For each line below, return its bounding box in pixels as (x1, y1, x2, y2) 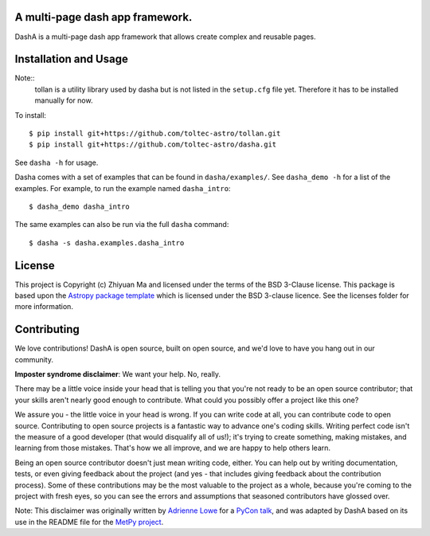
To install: (14, 110, 47, 119)
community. (14, 354, 53, 364)
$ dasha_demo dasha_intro (29, 201, 131, 211)
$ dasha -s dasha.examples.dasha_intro (29, 238, 185, 247)
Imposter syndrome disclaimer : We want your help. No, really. (14, 370, 221, 379)
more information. (14, 302, 73, 311)
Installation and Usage (14, 53, 129, 66)
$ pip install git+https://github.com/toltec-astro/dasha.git (29, 140, 277, 149)
